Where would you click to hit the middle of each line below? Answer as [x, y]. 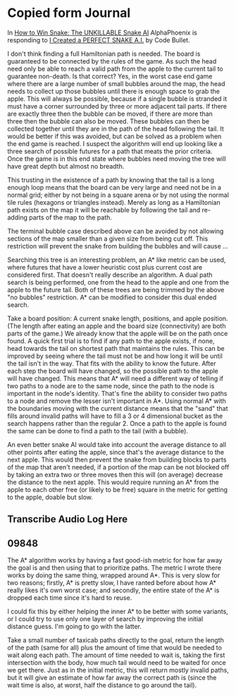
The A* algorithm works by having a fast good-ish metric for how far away [115, 560]
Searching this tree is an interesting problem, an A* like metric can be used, [117, 260]
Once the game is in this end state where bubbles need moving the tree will [117, 158]
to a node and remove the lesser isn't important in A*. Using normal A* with [117, 401]
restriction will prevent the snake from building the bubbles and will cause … [118, 246]
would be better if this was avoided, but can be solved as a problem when [114, 136]
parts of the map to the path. [71, 217]
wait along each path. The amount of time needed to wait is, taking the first [116, 655]
